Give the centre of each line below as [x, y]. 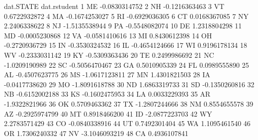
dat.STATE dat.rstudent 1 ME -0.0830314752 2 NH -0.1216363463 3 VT [114, 6]
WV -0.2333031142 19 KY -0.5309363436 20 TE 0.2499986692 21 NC [109, 55]
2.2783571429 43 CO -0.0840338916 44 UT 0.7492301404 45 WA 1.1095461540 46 [127, 123]
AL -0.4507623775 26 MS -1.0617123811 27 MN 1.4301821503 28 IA [107, 74]
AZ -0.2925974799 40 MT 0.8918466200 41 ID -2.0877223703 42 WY [108, 113]
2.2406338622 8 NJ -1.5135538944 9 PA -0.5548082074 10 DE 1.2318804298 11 [123, 26]
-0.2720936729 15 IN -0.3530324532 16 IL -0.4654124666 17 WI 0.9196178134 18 [126, 45]
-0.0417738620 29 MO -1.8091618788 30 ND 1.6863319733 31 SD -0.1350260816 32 [129, 84]
